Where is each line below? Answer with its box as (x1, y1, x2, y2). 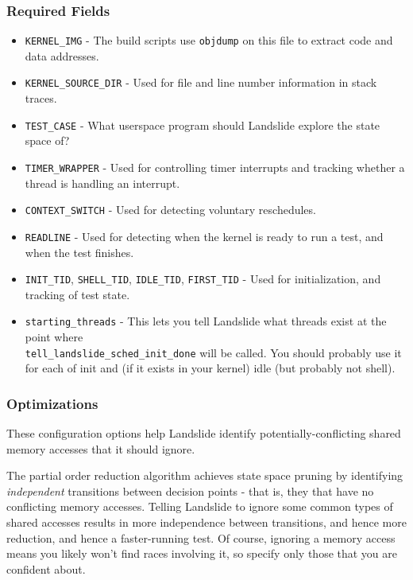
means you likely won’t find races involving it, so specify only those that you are (6, 545, 398, 562)
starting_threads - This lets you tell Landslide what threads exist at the (25, 313, 387, 329)
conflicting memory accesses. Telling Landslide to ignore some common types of (6, 498, 393, 515)
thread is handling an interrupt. (25, 174, 180, 191)
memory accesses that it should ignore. (6, 440, 195, 457)
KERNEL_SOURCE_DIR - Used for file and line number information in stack (25, 74, 377, 91)
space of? (25, 132, 70, 149)
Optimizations (6, 393, 98, 413)
